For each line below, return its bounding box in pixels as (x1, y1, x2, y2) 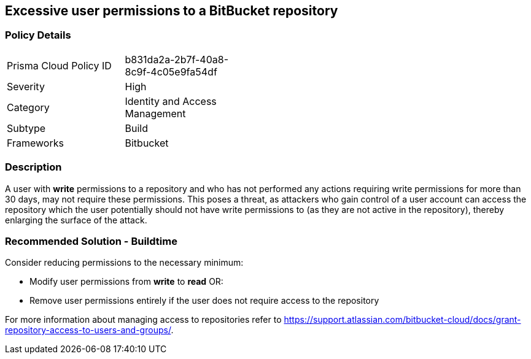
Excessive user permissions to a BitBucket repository (5, 3, 338, 18)
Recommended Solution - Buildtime (5, 234, 177, 247)
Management (125, 107, 186, 120)
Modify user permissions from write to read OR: (29, 276, 223, 287)
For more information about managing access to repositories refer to (5, 314, 282, 325)
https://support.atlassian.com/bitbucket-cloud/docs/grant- (284, 314, 521, 325)
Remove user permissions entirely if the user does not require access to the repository (29, 295, 379, 306)
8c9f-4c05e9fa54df (125, 65, 217, 78)
